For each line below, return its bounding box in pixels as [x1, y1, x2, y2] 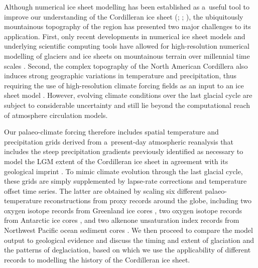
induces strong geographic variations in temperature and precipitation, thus [4, 70, 236, 81]
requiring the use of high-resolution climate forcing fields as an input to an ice [4, 80, 244, 90]
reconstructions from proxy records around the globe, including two [44, 195, 251, 206]
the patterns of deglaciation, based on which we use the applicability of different [4, 244, 251, 255]
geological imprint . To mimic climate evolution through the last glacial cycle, [4, 166, 243, 176]
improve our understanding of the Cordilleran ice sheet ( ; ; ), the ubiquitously [4, 11, 243, 22]
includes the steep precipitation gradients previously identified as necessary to [4, 146, 243, 157]
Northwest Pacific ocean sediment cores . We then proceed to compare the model [4, 225, 253, 235]
